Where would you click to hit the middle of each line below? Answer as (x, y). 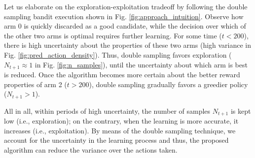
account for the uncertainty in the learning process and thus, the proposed (116, 140)
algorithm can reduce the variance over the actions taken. (91, 149)
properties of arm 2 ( (36, 84)
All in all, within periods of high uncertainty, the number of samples (107, 111)
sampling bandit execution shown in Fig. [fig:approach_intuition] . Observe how (124, 16)
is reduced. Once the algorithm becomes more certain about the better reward (122, 75)
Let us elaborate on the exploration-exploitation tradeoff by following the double (126, 6)
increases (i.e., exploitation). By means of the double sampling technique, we (120, 130)
